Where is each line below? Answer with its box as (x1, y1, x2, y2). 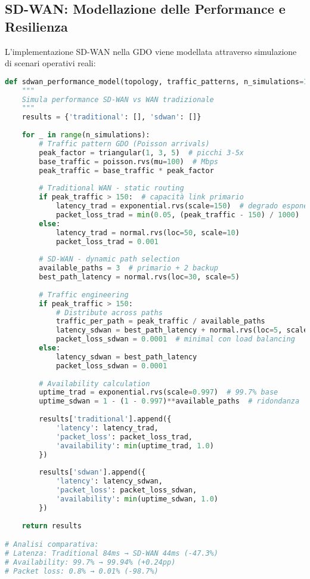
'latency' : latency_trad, (55, 423, 159, 432)
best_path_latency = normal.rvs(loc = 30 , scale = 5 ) (39, 273, 240, 282)
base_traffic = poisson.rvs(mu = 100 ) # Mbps (39, 157, 218, 166)
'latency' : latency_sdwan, (55, 477, 163, 486)
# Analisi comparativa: (5, 540, 99, 549)
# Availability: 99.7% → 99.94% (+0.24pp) (5, 558, 176, 566)
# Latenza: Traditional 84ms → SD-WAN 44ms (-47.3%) (5, 549, 218, 558)
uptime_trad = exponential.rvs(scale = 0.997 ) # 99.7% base (39, 388, 278, 397)
